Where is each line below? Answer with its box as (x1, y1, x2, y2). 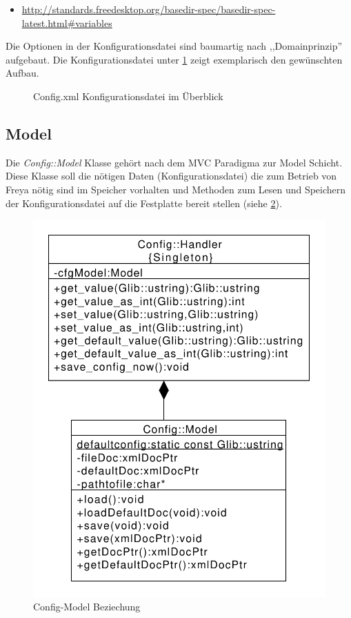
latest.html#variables (21, 15, 112, 30)
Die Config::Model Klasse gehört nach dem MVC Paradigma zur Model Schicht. (6, 155, 343, 169)
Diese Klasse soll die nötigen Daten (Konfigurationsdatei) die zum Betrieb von (6, 168, 337, 183)
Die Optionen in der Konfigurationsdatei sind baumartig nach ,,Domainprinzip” (6, 39, 343, 53)
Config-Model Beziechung (33, 599, 141, 614)
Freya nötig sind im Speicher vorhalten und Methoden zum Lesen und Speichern (6, 182, 346, 196)
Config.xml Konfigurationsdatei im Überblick (33, 88, 223, 103)
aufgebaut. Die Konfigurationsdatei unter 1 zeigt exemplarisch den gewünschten (6, 52, 343, 66)
